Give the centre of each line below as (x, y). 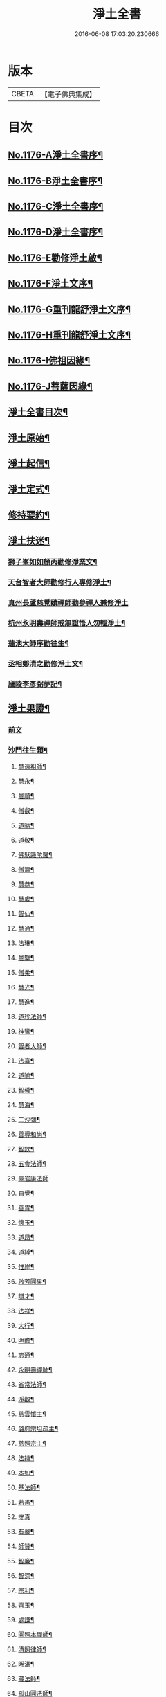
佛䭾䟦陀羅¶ (35, 855)
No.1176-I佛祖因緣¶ (49, 361)
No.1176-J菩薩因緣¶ (50, 386)
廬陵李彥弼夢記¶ (35, 684)
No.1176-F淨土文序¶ (50, 284)
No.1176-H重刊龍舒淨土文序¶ (69, 335)
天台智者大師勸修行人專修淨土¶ (59, 582)
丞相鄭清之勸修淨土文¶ (46, 663)
